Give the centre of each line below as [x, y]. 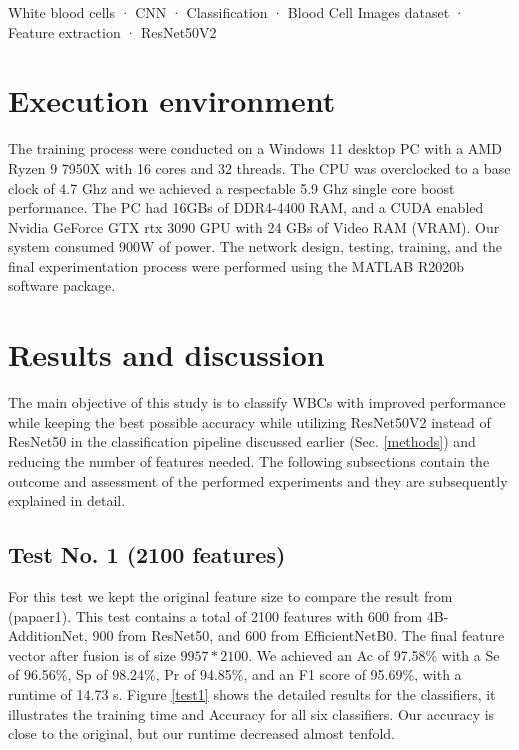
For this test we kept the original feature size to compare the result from [230, 595]
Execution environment [172, 100]
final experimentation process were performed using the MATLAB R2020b [236, 265]
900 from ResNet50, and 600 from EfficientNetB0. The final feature [298, 635]
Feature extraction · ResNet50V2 [112, 31]
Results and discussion [166, 354]
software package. [62, 285]
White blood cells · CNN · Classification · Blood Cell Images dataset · [236, 12]
